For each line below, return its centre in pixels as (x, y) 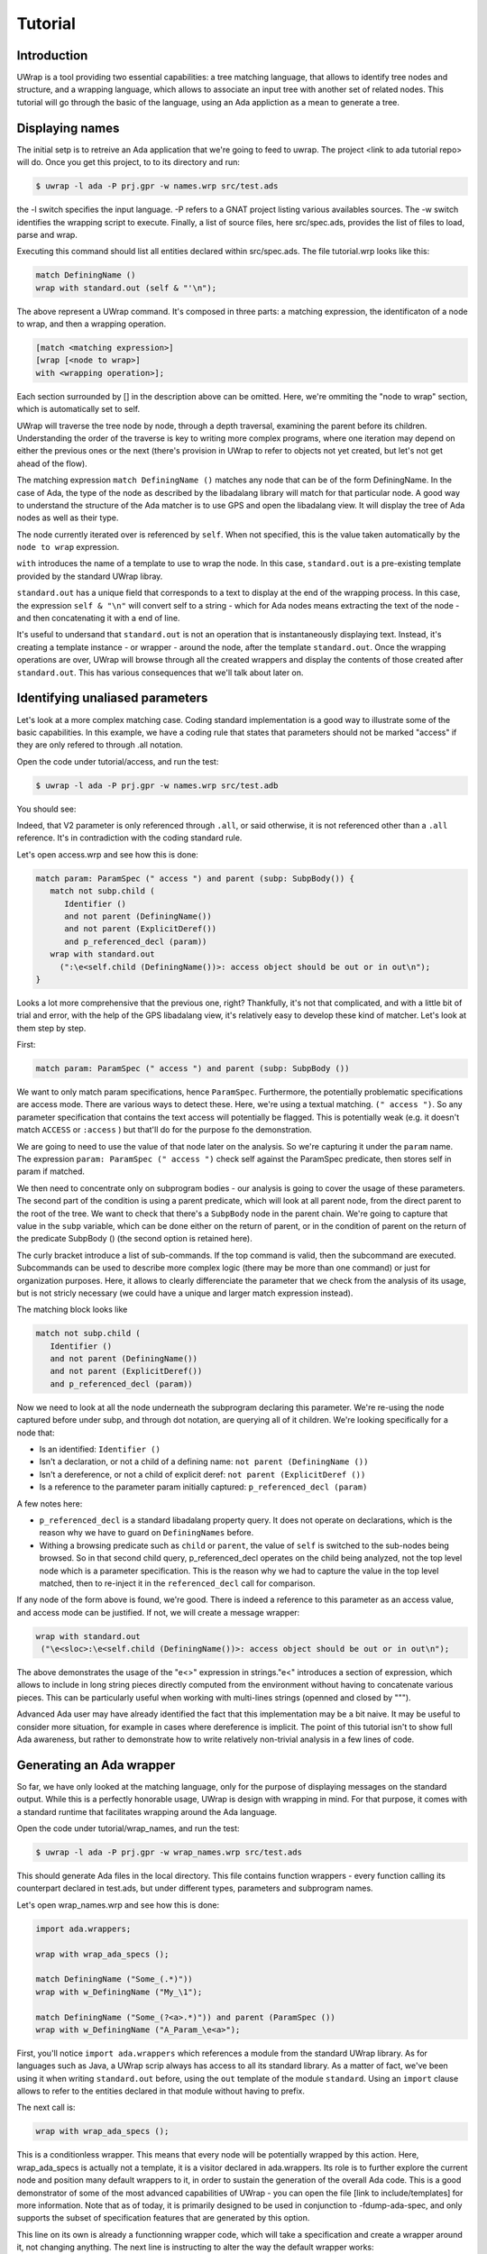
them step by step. (51, 1028)
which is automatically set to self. (78, 409)
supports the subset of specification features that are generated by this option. (163, 2218)
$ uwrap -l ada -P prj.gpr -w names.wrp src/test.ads (157, 186)
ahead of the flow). (52, 463)
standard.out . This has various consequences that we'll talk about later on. (160, 673)
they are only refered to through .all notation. (100, 745)
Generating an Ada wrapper (96, 1765)
